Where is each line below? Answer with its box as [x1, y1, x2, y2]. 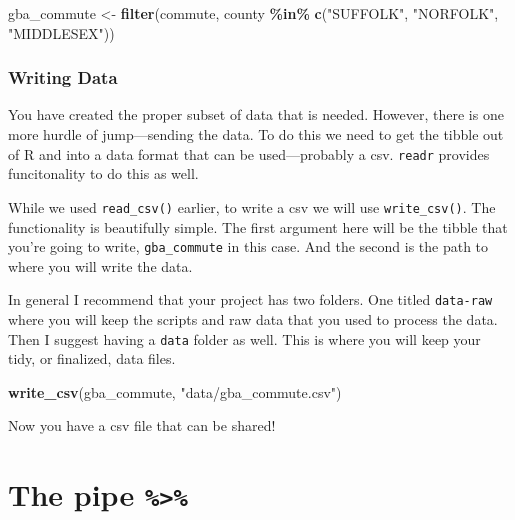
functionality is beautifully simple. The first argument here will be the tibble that [8, 216, 508, 237]
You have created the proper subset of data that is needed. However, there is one [8, 104, 504, 125]
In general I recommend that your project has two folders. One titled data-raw [8, 289, 493, 310]
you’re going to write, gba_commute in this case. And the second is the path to [8, 236, 489, 257]
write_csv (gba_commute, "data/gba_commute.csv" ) [8, 381, 342, 402]
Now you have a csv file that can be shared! [8, 415, 276, 436]
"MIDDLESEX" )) [8, 22, 115, 43]
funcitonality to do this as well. [8, 163, 199, 184]
